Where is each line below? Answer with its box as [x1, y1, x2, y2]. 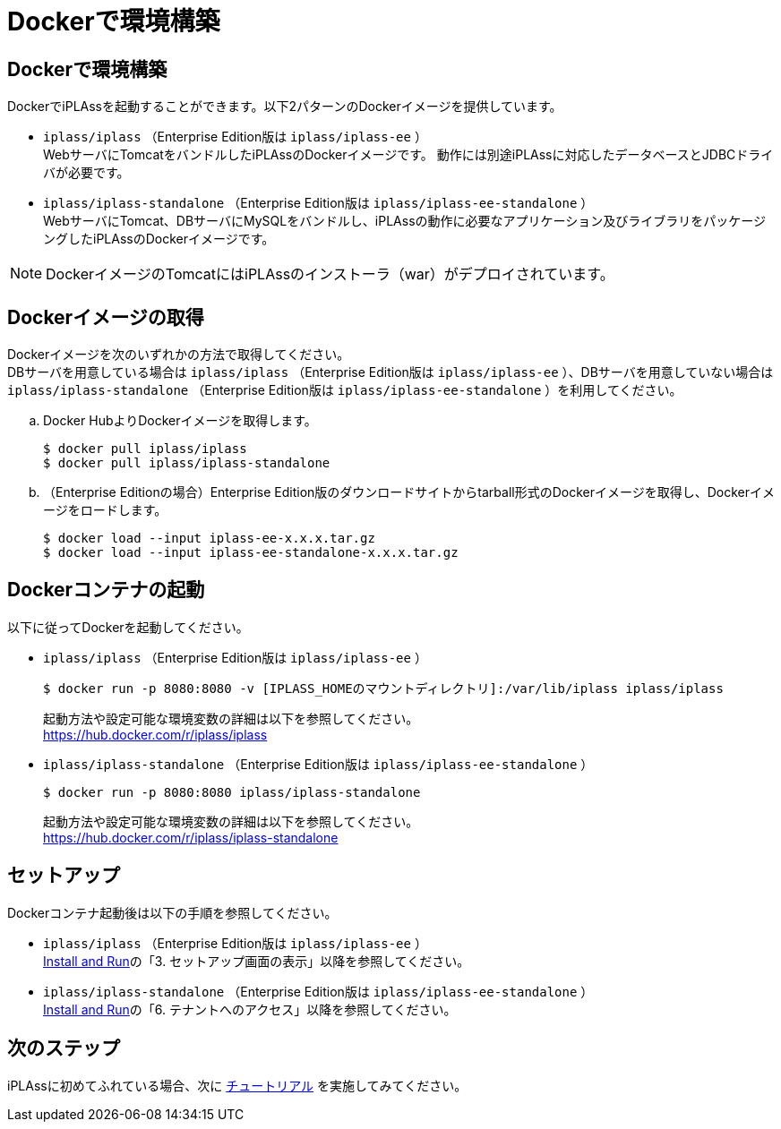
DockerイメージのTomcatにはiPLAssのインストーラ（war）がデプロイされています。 [46, 265, 614, 284]
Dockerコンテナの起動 [7, 578, 205, 602]
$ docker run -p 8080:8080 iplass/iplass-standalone [43, 784, 421, 800]
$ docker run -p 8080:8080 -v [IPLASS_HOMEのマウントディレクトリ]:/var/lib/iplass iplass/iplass [43, 680, 724, 696]
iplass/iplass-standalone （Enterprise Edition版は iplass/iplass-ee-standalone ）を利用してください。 [7, 382, 682, 398]
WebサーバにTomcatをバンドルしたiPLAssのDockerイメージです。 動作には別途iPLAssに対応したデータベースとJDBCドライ [43, 147, 774, 163]
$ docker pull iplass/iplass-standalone [43, 456, 330, 471]
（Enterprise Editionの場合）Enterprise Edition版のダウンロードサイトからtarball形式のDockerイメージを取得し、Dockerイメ [43, 484, 775, 500]
